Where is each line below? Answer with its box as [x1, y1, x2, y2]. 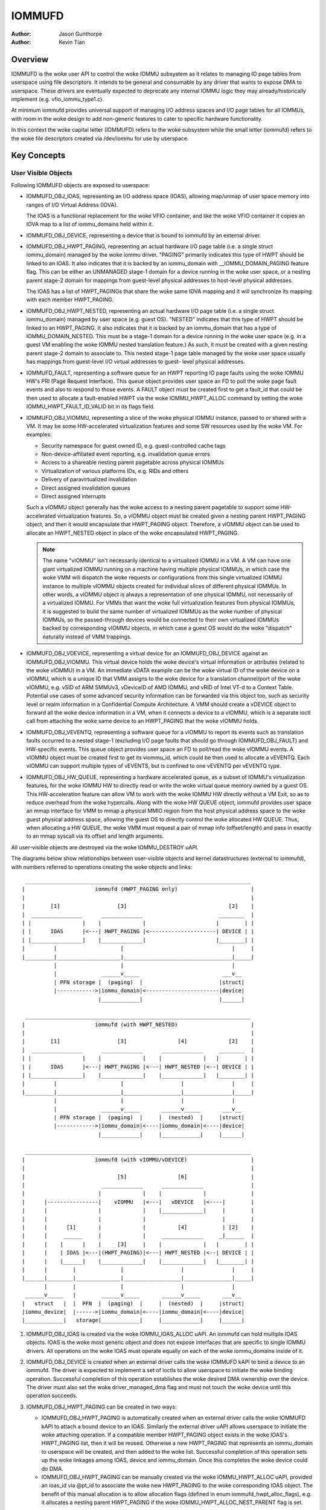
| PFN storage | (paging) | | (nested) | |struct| [53, 1114, 245, 1120]
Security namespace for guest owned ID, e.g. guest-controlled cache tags [41, 442, 226, 449]
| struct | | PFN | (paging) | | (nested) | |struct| [22, 1300, 245, 1307]
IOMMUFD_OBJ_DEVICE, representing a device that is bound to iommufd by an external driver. [26, 231, 261, 239]
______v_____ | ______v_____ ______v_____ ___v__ [25, 1291, 241, 1299]
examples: [26, 431, 53, 438]
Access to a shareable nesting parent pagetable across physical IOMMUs [41, 459, 225, 466]
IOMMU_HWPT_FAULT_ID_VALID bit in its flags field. [26, 403, 155, 410]
